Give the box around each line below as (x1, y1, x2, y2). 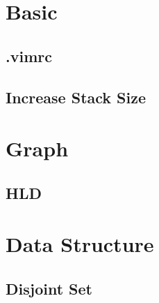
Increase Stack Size (6, 86, 147, 108)
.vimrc (6, 45, 52, 66)
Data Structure (6, 230, 154, 258)
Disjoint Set (6, 277, 92, 299)
